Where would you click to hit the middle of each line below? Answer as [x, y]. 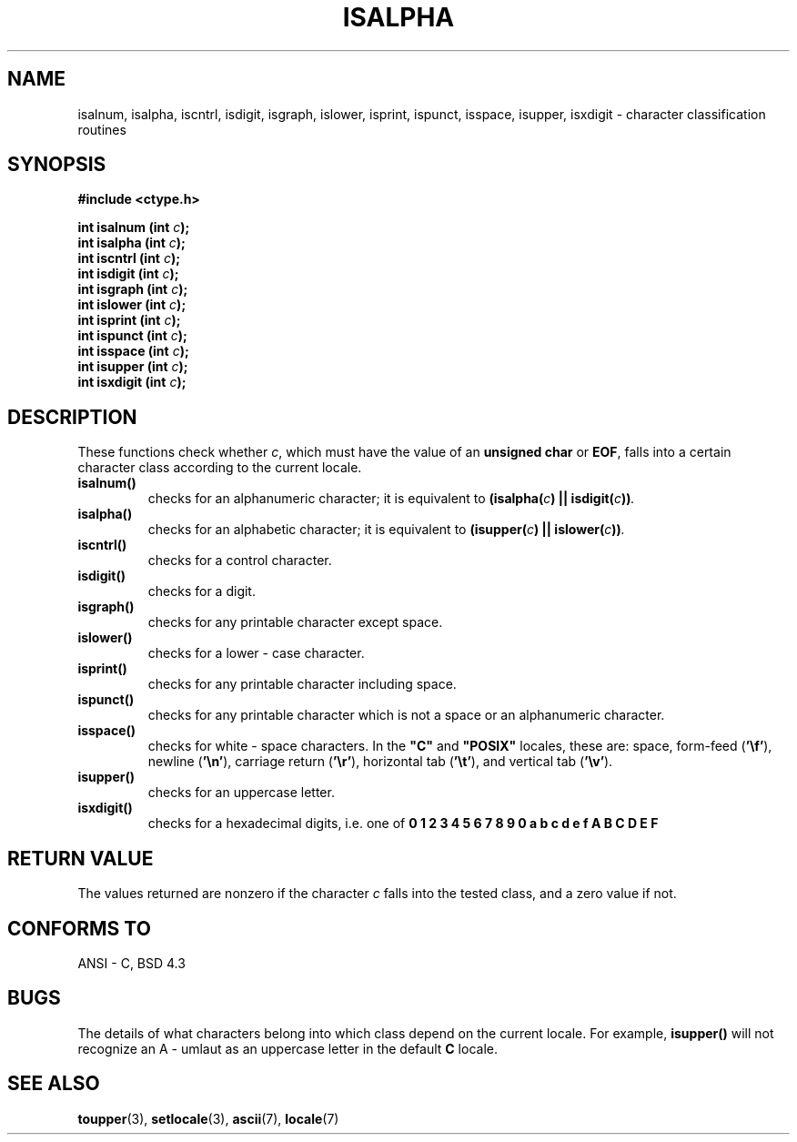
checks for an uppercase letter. [241, 793]
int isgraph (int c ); [133, 289]
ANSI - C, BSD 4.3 [131, 963]
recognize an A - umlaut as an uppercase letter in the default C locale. [288, 1048]
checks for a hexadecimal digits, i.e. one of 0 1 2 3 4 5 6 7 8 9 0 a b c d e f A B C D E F [403, 824]
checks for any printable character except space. [295, 622]
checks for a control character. [240, 561]
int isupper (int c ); [133, 367]
